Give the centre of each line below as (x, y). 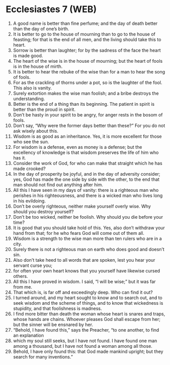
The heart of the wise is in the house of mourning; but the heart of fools (88, 61)
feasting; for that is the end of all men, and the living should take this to (87, 39)
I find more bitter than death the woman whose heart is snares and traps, (89, 314)
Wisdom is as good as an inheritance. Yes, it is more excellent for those (88, 136)
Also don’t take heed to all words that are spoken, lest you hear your (84, 260)
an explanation (28, 335)
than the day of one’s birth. (41, 28)
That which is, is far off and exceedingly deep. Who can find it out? (83, 292)
